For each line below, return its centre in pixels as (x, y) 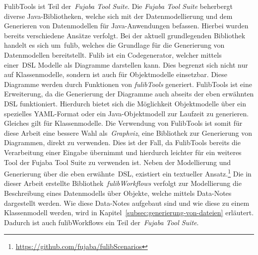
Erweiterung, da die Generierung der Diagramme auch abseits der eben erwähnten (129, 94)
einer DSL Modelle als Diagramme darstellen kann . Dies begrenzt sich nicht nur (126, 64)
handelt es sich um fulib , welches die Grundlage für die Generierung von (114, 45)
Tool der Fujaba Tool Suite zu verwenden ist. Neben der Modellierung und (118, 162)
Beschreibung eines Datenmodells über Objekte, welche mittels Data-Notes (118, 193)
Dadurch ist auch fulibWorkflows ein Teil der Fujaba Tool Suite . (101, 222)
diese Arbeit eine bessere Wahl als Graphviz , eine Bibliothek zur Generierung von (128, 132)
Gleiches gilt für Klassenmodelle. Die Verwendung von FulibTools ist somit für (123, 123)
